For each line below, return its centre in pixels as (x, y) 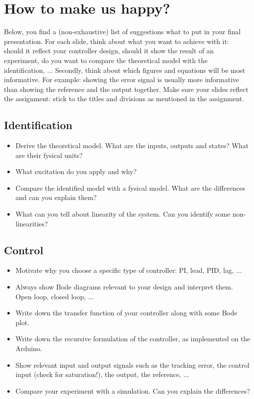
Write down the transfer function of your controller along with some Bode (126, 313)
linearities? (32, 223)
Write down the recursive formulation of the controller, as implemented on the (133, 339)
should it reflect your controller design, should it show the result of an (109, 51)
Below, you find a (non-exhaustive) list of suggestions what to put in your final (122, 32)
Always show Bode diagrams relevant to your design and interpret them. (124, 287)
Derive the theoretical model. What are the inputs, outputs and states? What (132, 145)
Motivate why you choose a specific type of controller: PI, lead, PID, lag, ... (129, 270)
